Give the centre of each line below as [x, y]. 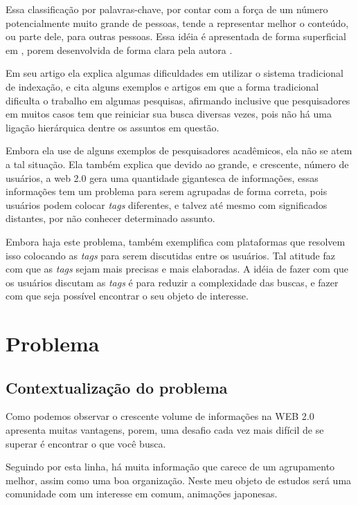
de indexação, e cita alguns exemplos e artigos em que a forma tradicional [162, 86]
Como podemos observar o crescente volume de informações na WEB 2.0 [160, 416]
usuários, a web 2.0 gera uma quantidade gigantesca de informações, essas [162, 177]
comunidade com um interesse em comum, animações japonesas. [142, 494]
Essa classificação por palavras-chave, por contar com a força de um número [167, 9]
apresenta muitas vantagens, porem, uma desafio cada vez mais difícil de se [165, 430]
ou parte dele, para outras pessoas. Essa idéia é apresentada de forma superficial [176, 36]
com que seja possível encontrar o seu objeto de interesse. [127, 296]
